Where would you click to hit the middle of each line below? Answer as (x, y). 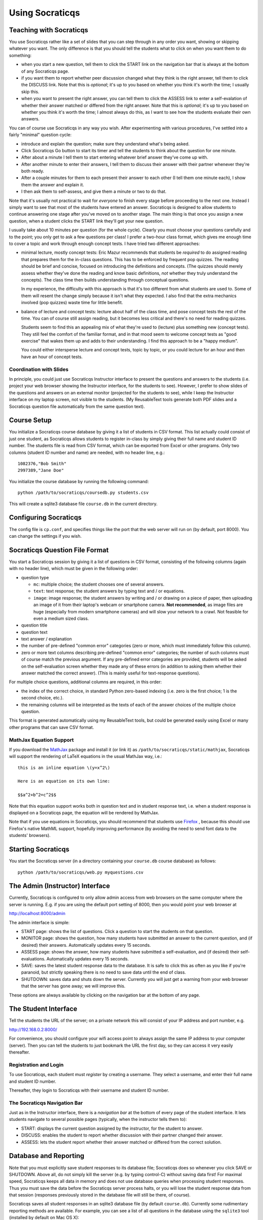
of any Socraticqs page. (45, 71)
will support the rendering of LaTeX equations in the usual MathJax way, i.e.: (86, 756)
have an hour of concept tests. (52, 357)
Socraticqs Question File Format (59, 550)
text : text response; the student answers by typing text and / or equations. (109, 591)
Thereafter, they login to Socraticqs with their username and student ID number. (89, 1090)
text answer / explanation (47, 639)
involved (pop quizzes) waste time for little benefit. (72, 303)
